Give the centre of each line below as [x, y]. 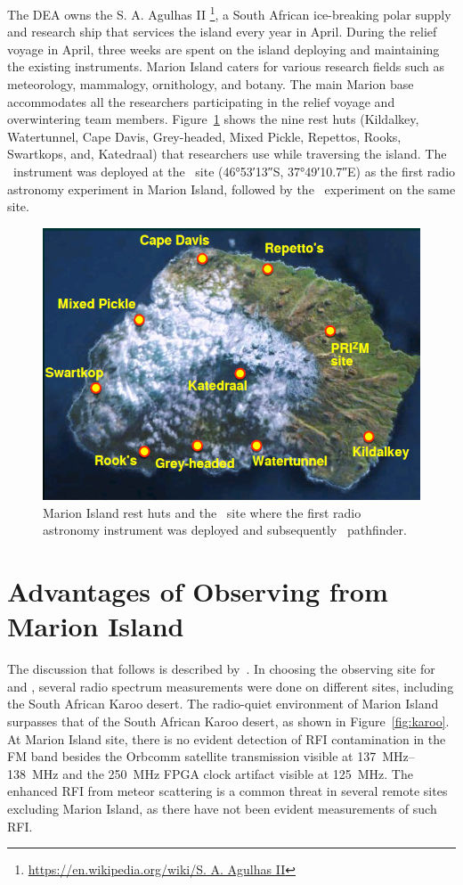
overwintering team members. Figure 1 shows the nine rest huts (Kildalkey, [213, 119]
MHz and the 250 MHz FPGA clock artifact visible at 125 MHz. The [222, 773]
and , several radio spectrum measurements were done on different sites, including [231, 686]
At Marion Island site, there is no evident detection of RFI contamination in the [227, 738]
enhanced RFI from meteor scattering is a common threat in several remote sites [227, 791]
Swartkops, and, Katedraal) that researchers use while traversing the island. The [227, 154]
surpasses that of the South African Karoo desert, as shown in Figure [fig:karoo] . [228, 721]
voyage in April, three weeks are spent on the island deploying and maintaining [223, 49]
